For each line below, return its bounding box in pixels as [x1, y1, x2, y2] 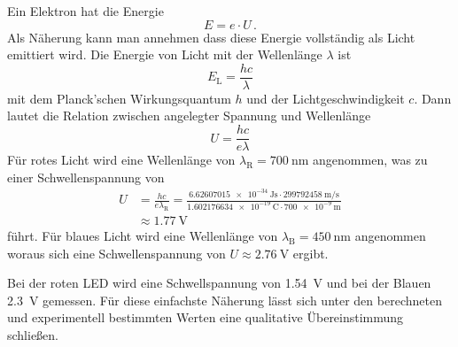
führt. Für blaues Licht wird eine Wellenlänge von [7, 227, 278, 244]
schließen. [7, 325, 59, 343]
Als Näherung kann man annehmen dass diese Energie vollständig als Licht [7, 27, 415, 46]
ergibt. [292, 243, 329, 262]
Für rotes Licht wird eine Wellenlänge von [7, 150, 236, 169]
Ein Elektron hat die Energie [7, 2, 164, 19]
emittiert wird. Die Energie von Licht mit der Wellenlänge [7, 45, 322, 64]
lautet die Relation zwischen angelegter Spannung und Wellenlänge [7, 106, 371, 125]
